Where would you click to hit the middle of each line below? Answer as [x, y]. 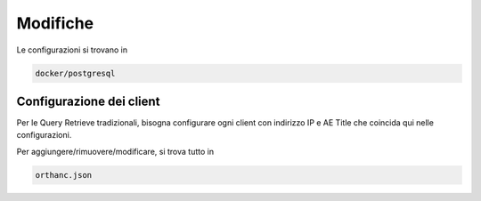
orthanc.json [64, 175]
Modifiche [55, 23]
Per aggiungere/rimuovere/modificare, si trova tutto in [115, 151]
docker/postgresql [75, 73]
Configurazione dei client [88, 101]
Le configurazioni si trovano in [72, 50]
